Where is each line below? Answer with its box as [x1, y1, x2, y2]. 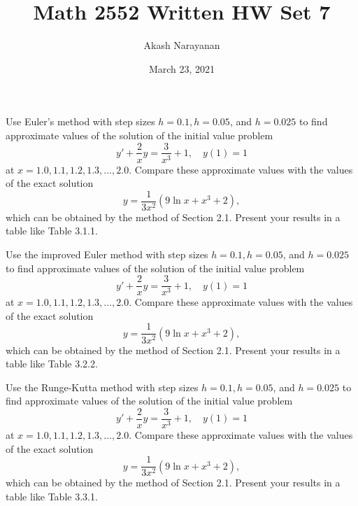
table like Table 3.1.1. [6, 223, 98, 238]
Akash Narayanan [143, 38, 220, 52]
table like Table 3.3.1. [6, 489, 98, 503]
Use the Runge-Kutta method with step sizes [6, 379, 199, 394]
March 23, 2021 [148, 61, 215, 76]
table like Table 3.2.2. [6, 356, 98, 371]
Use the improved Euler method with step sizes [6, 247, 208, 261]
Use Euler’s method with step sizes [6, 114, 155, 129]
